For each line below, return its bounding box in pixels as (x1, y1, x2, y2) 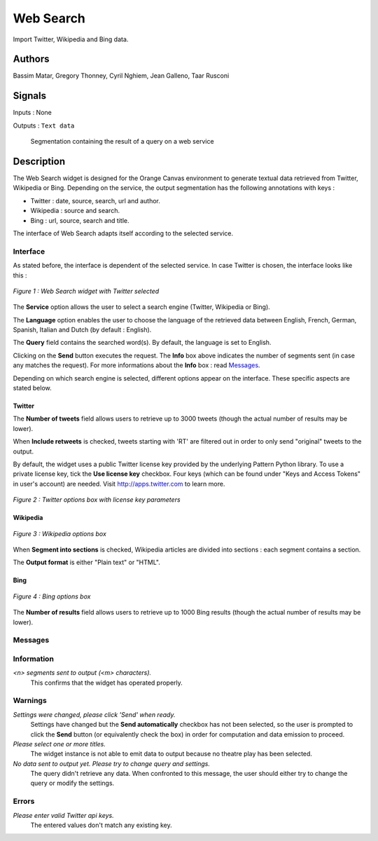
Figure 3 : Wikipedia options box (13, 529, 106, 538)
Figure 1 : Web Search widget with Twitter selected (13, 287, 160, 295)
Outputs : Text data (13, 121, 75, 130)
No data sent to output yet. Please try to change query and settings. (13, 759, 210, 767)
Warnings (13, 696, 47, 706)
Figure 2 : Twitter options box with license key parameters (13, 495, 181, 504)
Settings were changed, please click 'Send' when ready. (13, 710, 176, 718)
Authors (13, 53, 50, 65)
